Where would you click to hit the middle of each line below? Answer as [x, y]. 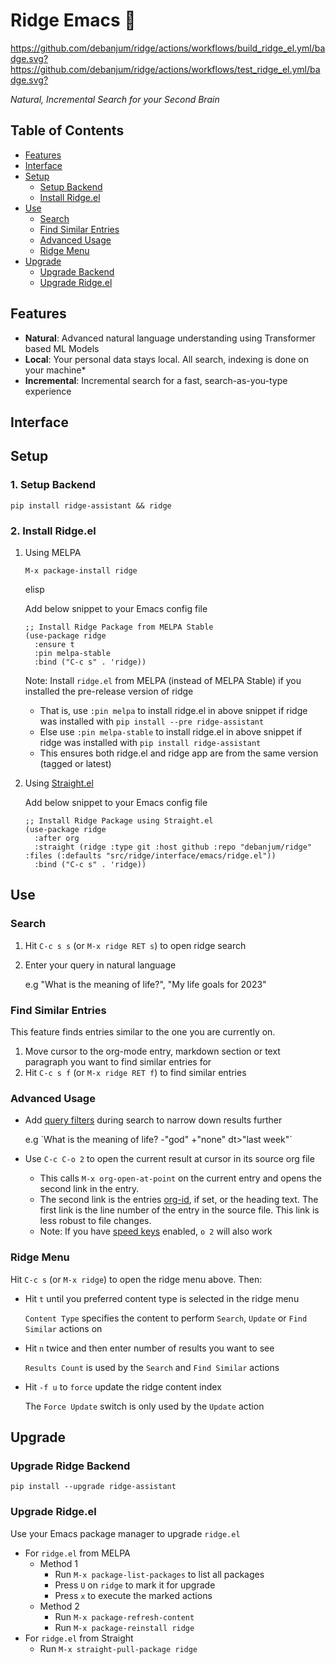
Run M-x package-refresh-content [124, 1616]
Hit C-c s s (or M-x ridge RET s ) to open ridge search [135, 945]
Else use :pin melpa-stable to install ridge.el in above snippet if [171, 731]
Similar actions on [63, 1328]
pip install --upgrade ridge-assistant [93, 1487]
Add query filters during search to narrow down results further [153, 1120]
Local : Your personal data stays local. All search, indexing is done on [166, 359]
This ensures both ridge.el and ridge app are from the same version [179, 753]
